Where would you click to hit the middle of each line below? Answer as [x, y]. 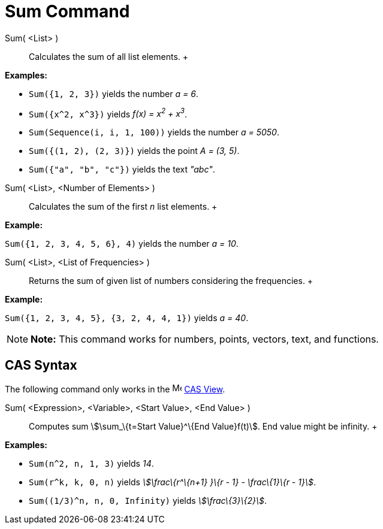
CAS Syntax [41, 365]
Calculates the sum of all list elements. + [109, 56]
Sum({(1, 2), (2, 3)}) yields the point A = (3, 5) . [134, 151]
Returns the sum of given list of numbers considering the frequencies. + [171, 281]
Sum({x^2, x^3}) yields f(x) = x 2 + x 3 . [108, 113]
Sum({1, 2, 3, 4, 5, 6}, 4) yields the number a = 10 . [122, 244]
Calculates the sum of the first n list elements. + [123, 207]
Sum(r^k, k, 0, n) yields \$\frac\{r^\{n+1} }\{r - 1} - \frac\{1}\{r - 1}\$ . [172, 482]
